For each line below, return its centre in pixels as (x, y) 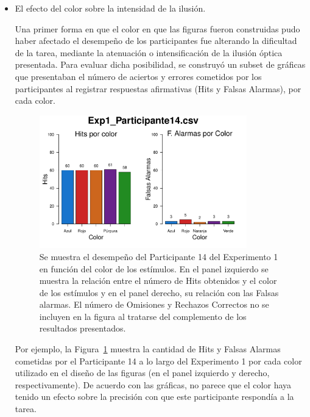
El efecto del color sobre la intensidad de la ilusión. (110, 8)
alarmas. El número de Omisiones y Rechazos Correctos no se (154, 304)
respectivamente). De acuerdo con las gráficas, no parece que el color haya (153, 384)
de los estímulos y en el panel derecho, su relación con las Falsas (159, 292)
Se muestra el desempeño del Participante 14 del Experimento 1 (159, 256)
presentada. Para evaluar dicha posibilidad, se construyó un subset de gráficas (160, 64)
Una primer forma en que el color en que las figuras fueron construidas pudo (157, 28)
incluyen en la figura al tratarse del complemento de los (143, 316)
